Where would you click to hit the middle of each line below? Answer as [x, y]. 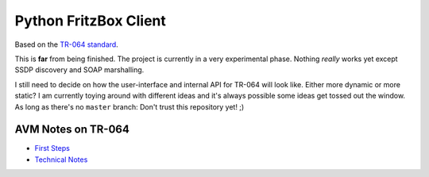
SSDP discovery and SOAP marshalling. [79, 70]
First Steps [52, 148]
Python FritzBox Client [91, 21]
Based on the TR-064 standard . [66, 44]
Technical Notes [61, 160]
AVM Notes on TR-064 [72, 130]
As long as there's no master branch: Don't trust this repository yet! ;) [129, 106]
